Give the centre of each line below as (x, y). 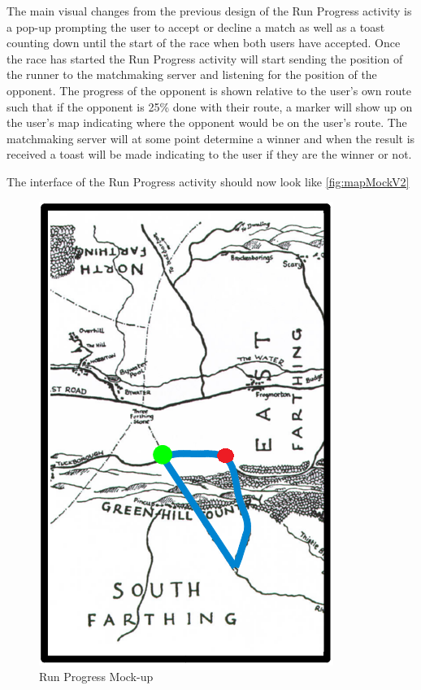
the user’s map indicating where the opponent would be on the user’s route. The (207, 122)
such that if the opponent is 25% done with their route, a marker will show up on (210, 106)
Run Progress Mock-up (96, 677)
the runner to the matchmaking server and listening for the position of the (192, 74)
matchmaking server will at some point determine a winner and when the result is (211, 138)
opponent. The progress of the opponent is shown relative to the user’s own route (209, 90)
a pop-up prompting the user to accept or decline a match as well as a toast (196, 26)
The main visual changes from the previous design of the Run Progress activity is (209, 11)
